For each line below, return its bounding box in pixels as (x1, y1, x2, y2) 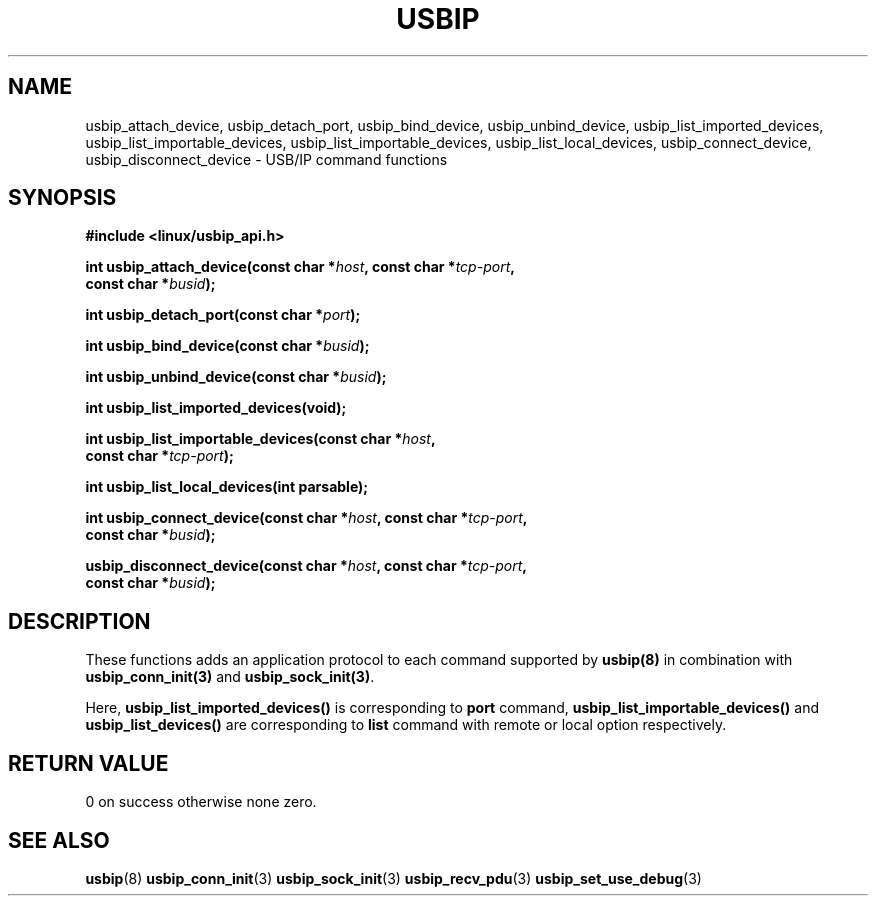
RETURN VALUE (8, 750, 169, 776)
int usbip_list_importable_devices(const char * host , (85, 430, 436, 448)
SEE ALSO (8, 827, 110, 853)
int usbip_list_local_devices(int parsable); (85, 478, 369, 496)
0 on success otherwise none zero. (85, 793, 317, 811)
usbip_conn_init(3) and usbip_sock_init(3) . (85, 668, 375, 686)
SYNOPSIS (8, 185, 117, 211)
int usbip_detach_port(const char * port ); (85, 306, 361, 324)
